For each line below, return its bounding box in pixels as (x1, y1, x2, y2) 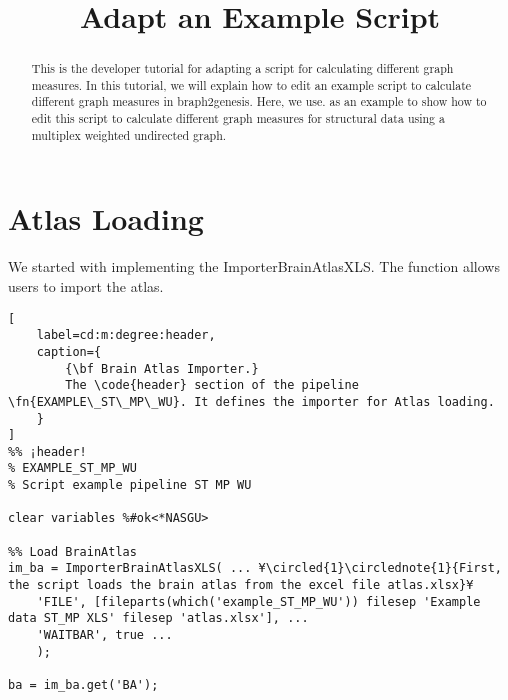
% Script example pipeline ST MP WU (8, 478, 252, 493)
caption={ (36, 344, 102, 359)
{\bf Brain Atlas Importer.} (65, 361, 259, 376)
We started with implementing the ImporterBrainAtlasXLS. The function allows (8, 256, 500, 277)
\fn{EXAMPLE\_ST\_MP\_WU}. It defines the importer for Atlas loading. (8, 394, 495, 409)
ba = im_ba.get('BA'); (8, 678, 159, 693)
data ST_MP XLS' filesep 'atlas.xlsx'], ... (8, 611, 309, 626)
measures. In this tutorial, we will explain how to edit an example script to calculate (31, 76, 472, 93)
